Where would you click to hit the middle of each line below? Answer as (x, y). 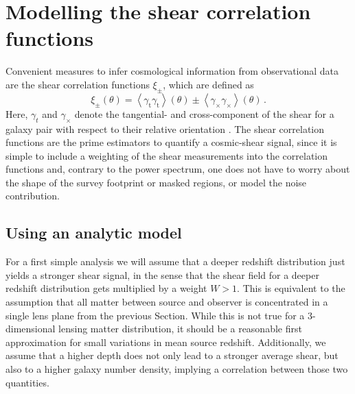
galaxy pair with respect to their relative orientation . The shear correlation (165, 128)
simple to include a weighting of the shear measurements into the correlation (167, 155)
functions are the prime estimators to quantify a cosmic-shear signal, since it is (171, 142)
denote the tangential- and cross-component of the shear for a (204, 113)
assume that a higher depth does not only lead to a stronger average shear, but (172, 355)
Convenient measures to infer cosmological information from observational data (172, 71)
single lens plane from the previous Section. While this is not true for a (155, 315)
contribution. (33, 196)
